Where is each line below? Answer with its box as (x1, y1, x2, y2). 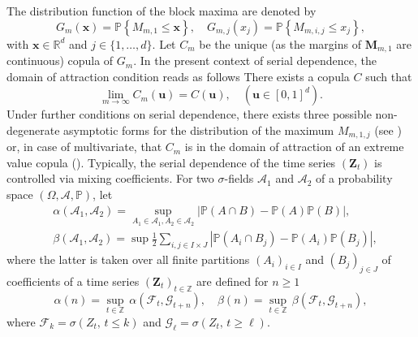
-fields (224, 170, 254, 187)
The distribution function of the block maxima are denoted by (6, 2, 317, 19)
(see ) (374, 121, 402, 138)
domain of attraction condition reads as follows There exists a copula (6, 67, 350, 84)
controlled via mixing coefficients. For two (6, 170, 214, 187)
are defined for (196, 272, 269, 289)
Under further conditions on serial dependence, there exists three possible (6, 106, 372, 123)
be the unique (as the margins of (199, 35, 361, 52)
